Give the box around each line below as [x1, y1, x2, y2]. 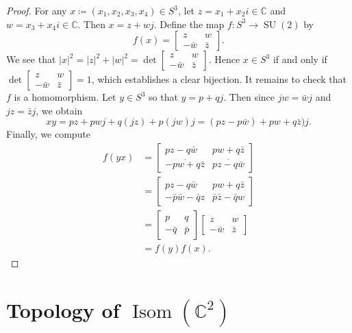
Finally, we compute [6, 127, 91, 141]
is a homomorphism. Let [14, 90, 116, 104]
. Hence [208, 52, 240, 66]
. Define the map [153, 16, 225, 31]
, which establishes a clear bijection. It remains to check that [91, 72, 347, 86]
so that [149, 90, 178, 104]
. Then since [223, 90, 275, 104]
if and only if [273, 52, 327, 66]
